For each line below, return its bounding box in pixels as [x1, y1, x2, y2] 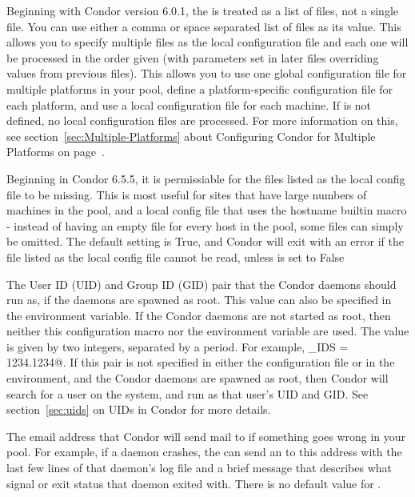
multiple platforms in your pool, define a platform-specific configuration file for [6, 80, 393, 97]
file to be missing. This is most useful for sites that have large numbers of [6, 186, 367, 202]
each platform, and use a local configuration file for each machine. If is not [6, 96, 372, 113]
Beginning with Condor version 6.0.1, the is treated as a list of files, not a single [6, 2, 398, 18]
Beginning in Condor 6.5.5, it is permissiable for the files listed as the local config [6, 170, 405, 186]
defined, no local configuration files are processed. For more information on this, [6, 112, 398, 129]
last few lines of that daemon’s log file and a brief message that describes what [6, 459, 393, 476]
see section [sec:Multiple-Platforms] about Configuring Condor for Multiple [6, 127, 376, 144]
